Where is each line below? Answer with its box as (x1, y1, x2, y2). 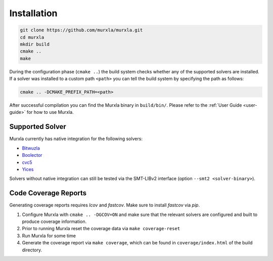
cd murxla (20, 34, 44, 40)
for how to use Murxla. (26, 109, 74, 115)
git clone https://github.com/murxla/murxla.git (20, 27, 143, 33)
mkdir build (20, 41, 50, 47)
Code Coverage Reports (9, 189, 87, 197)
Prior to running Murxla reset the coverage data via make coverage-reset (22, 226, 180, 232)
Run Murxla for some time (22, 233, 76, 239)
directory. (22, 247, 42, 253)
